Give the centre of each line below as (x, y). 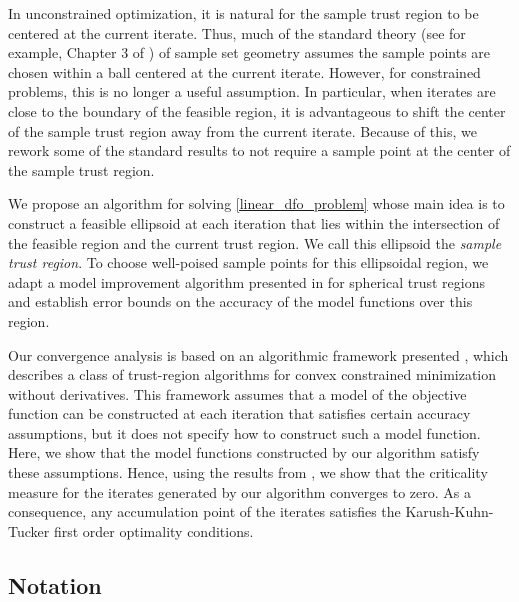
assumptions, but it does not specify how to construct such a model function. (244, 432)
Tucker (29, 530)
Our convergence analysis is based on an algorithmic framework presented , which (258, 354)
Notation (55, 584)
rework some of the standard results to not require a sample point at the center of (259, 150)
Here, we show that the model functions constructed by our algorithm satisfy (244, 452)
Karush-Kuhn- (449, 511)
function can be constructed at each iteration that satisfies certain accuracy (239, 413)
